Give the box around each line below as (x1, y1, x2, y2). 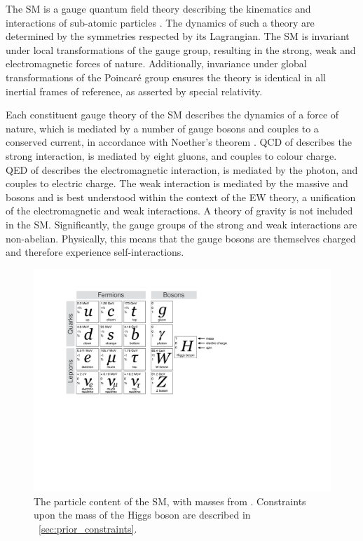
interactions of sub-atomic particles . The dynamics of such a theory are (6, 15, 315, 29)
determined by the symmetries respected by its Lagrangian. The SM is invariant (6, 29, 350, 43)
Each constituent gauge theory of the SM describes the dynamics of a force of (6, 107, 339, 122)
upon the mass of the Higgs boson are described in (34, 507, 251, 522)
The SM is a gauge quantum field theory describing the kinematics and (6, 1, 311, 15)
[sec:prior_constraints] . (39, 521, 137, 536)
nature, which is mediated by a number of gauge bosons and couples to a (6, 121, 319, 135)
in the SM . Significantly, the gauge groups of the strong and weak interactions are (6, 217, 357, 231)
